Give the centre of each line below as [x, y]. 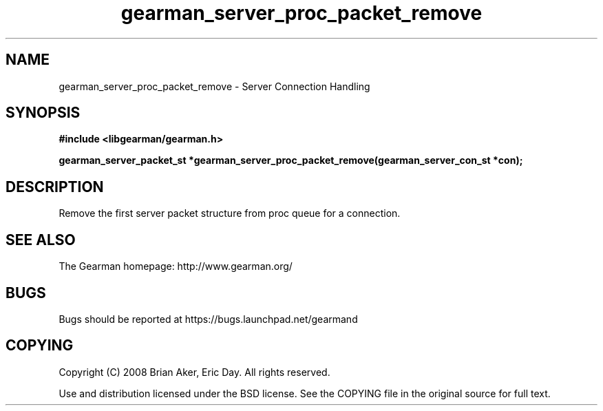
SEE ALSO [41, 240]
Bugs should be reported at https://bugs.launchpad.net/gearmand [208, 319]
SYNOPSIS [43, 113]
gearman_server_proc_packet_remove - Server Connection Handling [214, 86]
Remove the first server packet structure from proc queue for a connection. [230, 213]
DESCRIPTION [55, 187]
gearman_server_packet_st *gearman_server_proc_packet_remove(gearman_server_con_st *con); [291, 160]
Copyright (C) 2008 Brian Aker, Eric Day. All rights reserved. [194, 372]
